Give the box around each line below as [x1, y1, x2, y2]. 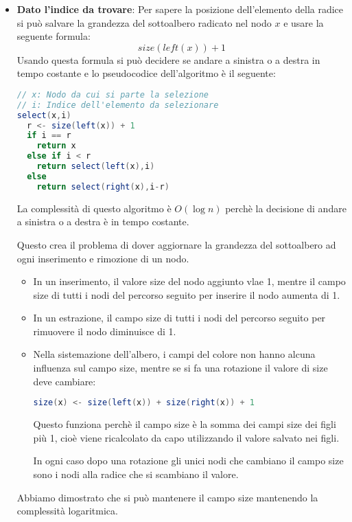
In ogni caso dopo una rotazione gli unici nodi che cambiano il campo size [33, 453, 344, 468]
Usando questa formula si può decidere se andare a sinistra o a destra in [16, 52, 320, 67]
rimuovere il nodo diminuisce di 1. [33, 324, 176, 338]
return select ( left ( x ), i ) [36, 161, 155, 172]
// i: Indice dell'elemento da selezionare [16, 100, 219, 110]
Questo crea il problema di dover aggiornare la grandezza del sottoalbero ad [16, 237, 336, 251]
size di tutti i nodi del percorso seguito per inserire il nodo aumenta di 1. [33, 287, 340, 302]
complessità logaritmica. [16, 503, 118, 518]
